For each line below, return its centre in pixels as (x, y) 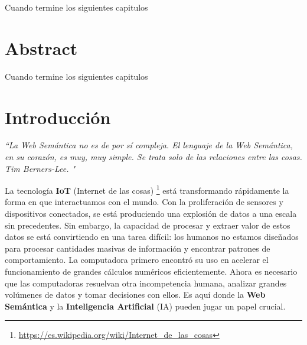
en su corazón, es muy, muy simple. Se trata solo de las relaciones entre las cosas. (153, 157)
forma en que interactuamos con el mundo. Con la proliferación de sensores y (144, 202)
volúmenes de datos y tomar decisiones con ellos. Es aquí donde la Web (135, 294)
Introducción (58, 117)
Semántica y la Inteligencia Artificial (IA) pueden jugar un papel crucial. (145, 306)
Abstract (41, 48)
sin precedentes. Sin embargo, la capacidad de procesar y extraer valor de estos (148, 225)
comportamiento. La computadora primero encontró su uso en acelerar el (137, 260)
